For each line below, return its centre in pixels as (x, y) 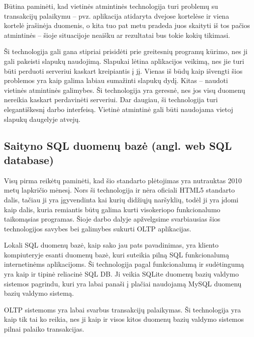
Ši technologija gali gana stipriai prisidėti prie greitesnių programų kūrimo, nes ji (126, 51)
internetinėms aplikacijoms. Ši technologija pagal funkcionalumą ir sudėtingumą (124, 264)
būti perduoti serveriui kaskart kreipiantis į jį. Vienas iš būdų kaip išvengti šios (123, 70)
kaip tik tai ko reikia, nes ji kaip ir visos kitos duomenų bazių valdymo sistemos (124, 319)
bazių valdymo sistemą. (39, 293)
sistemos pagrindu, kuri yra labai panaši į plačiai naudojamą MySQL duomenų (123, 283)
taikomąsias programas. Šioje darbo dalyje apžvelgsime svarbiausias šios (112, 219)
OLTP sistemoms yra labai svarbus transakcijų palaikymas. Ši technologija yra (123, 309)
